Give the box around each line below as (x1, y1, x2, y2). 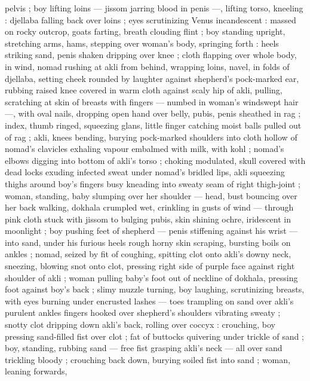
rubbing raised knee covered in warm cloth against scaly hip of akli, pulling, (5, 84, 283, 96)
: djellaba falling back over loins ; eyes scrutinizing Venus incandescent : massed (5, 13, 296, 26)
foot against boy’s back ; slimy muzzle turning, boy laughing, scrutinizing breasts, (5, 283, 305, 295)
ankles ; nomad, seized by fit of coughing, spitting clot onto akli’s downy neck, (5, 248, 291, 260)
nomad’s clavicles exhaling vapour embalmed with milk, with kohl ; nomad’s (5, 142, 284, 155)
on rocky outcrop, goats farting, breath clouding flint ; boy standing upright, (5, 25, 286, 38)
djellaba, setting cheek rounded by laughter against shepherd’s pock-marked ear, (5, 72, 299, 84)
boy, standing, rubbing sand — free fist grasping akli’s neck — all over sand (5, 342, 283, 354)
